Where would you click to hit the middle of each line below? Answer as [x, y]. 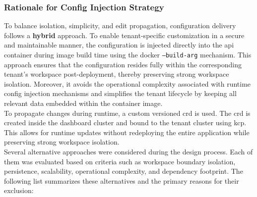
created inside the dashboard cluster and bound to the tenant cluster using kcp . [125, 123]
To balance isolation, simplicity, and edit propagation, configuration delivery [120, 25]
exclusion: [19, 190]
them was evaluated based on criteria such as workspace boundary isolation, [120, 161]
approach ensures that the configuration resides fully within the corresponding [123, 64]
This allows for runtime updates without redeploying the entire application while [127, 132]
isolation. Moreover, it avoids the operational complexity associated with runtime [128, 83]
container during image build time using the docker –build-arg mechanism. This [128, 54]
